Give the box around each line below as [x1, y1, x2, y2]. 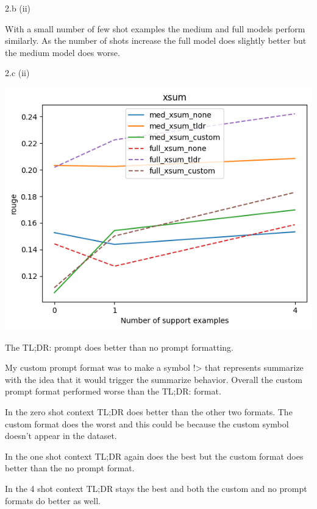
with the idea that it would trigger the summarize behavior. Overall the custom [5, 373, 303, 385]
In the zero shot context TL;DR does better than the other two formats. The [5, 405, 293, 418]
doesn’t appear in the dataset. [5, 429, 117, 442]
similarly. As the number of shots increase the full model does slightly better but [5, 34, 307, 47]
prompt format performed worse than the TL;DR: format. [5, 385, 221, 398]
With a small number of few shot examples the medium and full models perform [5, 22, 305, 35]
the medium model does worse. [5, 46, 120, 58]
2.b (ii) [5, 2, 31, 14]
